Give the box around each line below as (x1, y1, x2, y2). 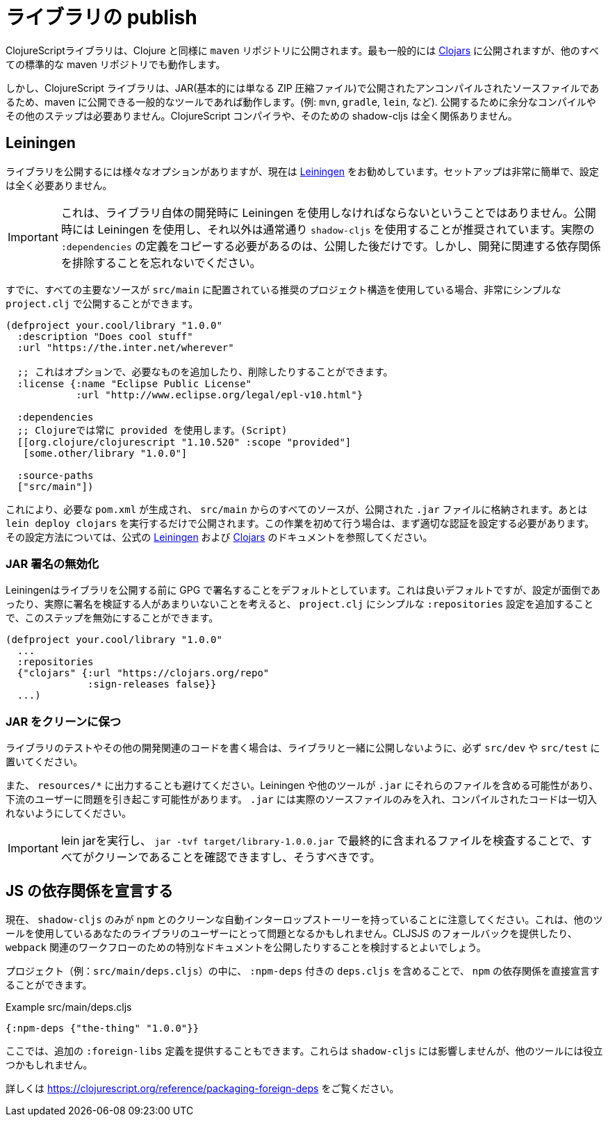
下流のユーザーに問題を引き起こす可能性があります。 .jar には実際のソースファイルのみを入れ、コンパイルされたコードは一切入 (6, 793, 598, 806)
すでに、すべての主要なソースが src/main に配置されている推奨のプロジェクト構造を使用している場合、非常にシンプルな (6, 283, 561, 295)
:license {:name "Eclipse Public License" (17, 377, 252, 389)
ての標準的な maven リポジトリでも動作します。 (6, 58, 226, 70)
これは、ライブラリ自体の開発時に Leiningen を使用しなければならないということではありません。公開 (60, 205, 596, 220)
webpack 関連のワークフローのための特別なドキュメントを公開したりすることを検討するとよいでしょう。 (6, 941, 486, 953)
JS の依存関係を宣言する (6, 881, 173, 900)
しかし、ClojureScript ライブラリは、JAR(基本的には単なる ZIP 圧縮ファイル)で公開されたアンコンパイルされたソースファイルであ (6, 81, 600, 94)
